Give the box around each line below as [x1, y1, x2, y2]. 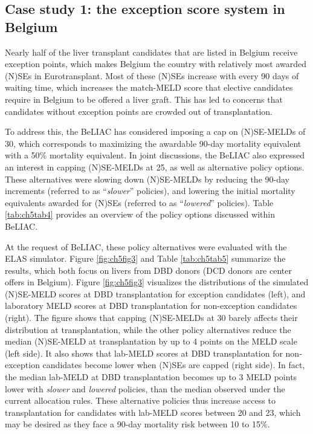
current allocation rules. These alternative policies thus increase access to [5, 394, 276, 407]
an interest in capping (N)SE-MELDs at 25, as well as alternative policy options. [5, 160, 305, 173]
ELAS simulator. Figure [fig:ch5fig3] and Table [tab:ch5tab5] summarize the [5, 252, 286, 265]
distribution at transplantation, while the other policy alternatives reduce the [5, 323, 291, 335]
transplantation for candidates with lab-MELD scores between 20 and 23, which [5, 406, 301, 418]
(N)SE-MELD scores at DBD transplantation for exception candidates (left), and [5, 287, 306, 300]
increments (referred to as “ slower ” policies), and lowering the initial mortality [5, 184, 295, 197]
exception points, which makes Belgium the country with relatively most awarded [5, 57, 307, 70]
